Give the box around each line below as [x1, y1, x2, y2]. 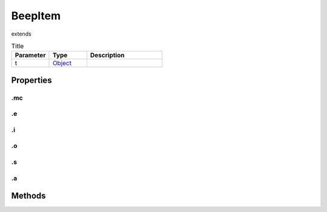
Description [90, 51, 125, 60]
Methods [11, 191, 46, 201]
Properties [11, 75, 52, 85]
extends [11, 30, 31, 37]
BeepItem [11, 9, 61, 22]
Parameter [15, 51, 46, 60]
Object [52, 59, 72, 68]
